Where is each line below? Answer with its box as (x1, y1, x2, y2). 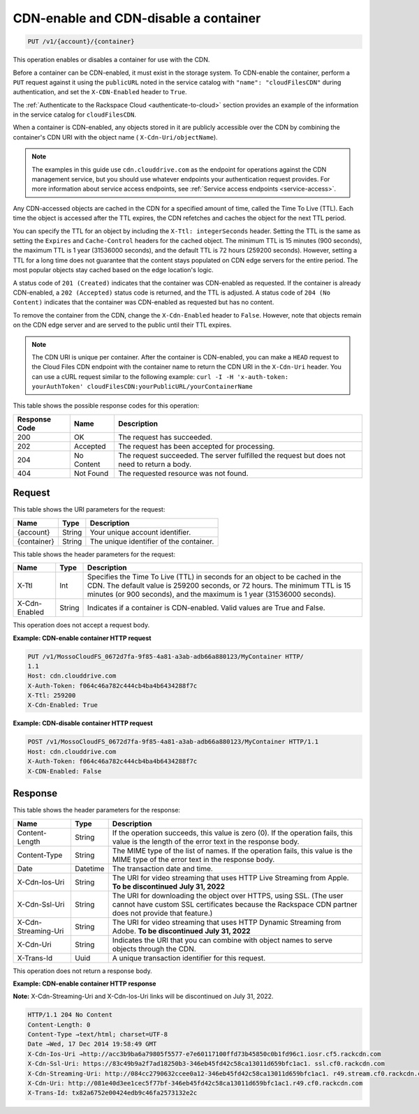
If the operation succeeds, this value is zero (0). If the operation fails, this (112, 828, 353, 838)
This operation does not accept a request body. (13, 621, 150, 630)
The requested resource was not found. (118, 468, 249, 478)
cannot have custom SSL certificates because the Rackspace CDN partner (112, 899, 358, 909)
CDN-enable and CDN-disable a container (13, 10, 261, 26)
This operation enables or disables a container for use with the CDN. (13, 56, 210, 64)
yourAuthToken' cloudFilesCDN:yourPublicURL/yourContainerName (31, 383, 253, 391)
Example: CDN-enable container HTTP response (13, 979, 156, 988)
